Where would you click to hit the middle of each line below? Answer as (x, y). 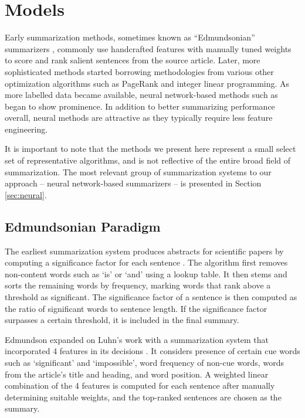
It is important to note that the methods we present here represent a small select (150, 149)
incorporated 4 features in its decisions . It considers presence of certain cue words (152, 351)
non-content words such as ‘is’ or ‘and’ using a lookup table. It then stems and (146, 273)
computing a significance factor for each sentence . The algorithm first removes (146, 262)
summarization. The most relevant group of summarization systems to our (138, 171)
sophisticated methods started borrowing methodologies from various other (139, 71)
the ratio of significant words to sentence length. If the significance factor (136, 308)
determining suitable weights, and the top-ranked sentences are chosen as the (143, 397)
